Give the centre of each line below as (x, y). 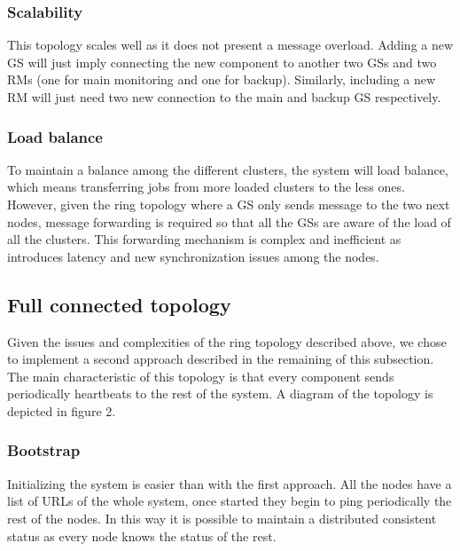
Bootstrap (44, 450)
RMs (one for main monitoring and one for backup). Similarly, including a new (222, 79)
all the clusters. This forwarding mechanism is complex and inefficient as (204, 239)
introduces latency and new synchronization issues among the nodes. (193, 256)
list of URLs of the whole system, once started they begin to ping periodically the (230, 501)
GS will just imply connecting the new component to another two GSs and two (222, 62)
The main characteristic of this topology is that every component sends (201, 376)
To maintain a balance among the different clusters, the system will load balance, (228, 169)
